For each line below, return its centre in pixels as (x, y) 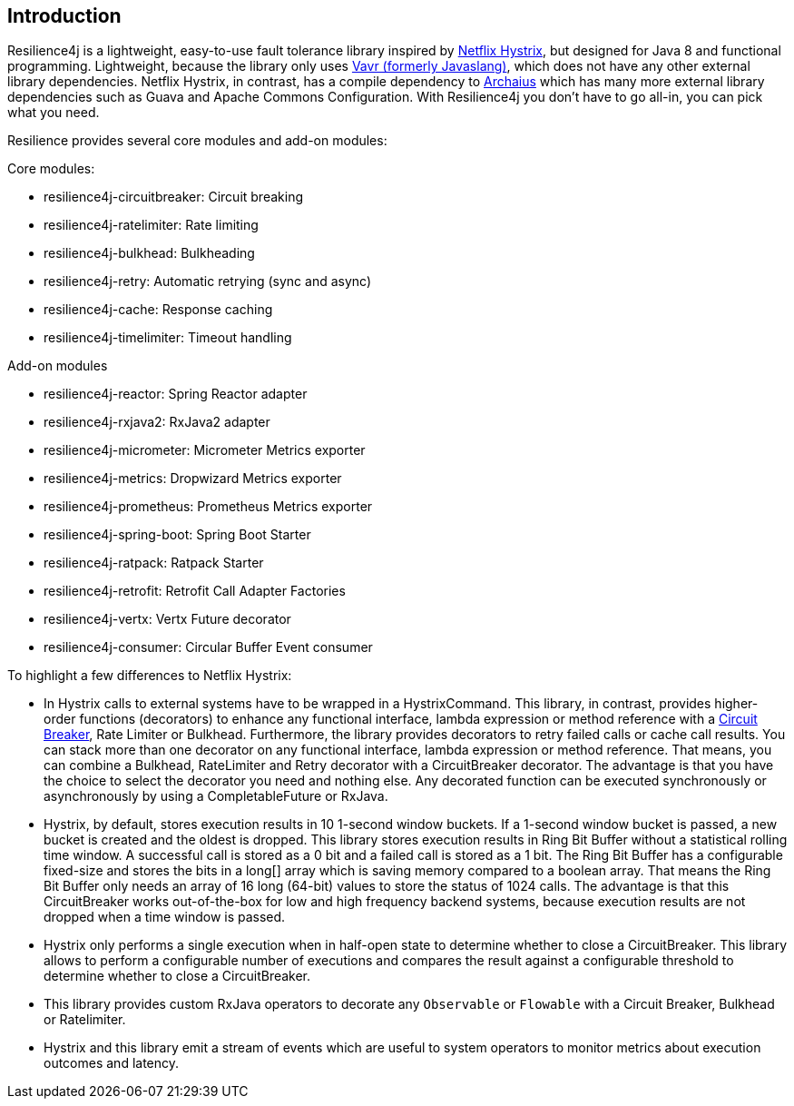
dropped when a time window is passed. (165, 917)
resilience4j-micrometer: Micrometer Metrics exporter (205, 450)
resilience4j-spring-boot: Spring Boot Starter (177, 535)
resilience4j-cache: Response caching (158, 310)
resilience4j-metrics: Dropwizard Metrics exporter (193, 479)
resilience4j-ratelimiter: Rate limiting (151, 225)
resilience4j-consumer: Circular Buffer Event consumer (208, 647)
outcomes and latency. (112, 1063)
